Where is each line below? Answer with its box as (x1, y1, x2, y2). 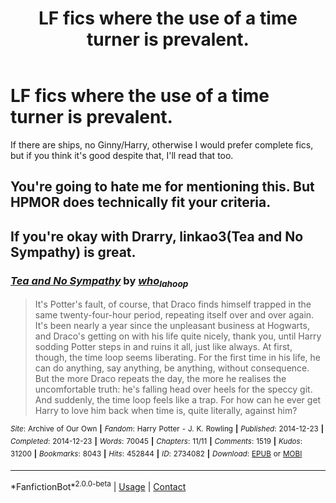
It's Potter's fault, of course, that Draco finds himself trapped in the (34, 298, 312, 311)
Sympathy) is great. (10, 243, 137, 261)
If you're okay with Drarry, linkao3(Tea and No (10, 228, 304, 245)
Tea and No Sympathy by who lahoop (10, 273, 189, 289)
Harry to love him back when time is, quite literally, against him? (34, 405, 298, 417)
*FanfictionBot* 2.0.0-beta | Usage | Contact (10, 479, 187, 492)
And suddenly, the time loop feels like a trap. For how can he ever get (34, 394, 322, 406)
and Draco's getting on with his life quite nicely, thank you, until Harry (34, 330, 322, 342)
